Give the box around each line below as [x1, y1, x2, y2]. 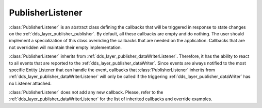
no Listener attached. [9, 80, 52, 86]
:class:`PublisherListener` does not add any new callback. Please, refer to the [9, 90, 164, 95]
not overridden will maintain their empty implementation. [9, 44, 122, 50]
